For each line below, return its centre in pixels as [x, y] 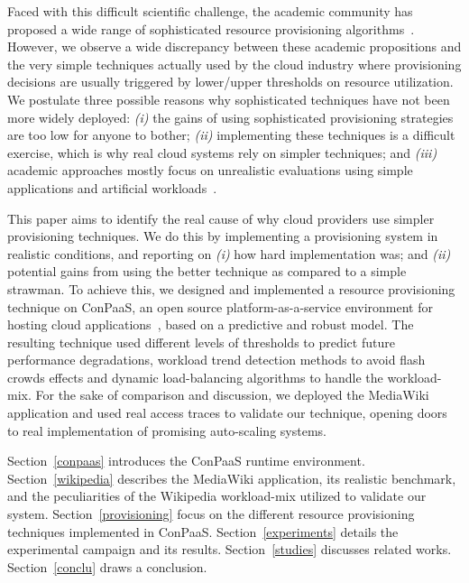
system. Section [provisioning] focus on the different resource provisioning [211, 514]
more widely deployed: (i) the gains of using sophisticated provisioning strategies [230, 117]
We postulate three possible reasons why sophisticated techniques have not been [229, 99]
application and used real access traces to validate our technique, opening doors [227, 413]
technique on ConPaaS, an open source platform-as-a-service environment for [220, 306]
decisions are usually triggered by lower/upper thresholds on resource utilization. [230, 82]
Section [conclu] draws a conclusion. [107, 566]
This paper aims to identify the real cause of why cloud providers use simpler [221, 218]
